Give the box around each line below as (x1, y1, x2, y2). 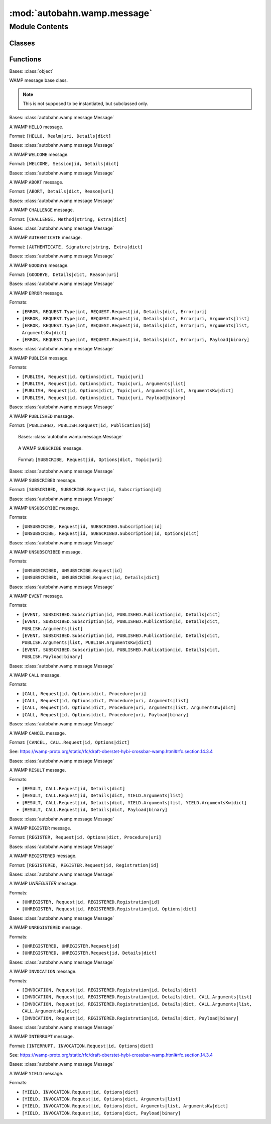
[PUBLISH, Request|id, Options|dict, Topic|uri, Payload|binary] (22, 395, 186, 401)
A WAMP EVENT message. (9, 593, 64, 599)
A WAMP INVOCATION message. (9, 968, 77, 975)
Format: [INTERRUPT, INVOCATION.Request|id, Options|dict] (9, 1043, 154, 1049)
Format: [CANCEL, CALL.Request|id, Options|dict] (9, 739, 130, 745)
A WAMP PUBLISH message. (9, 355, 69, 361)
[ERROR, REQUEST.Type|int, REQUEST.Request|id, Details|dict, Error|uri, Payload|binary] (22, 337, 249, 343)
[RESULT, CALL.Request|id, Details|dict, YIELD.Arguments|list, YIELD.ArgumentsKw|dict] (22, 800, 247, 805)
